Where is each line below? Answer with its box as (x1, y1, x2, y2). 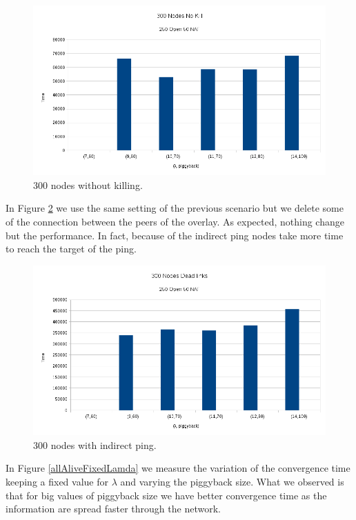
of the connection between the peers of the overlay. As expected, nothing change (6, 214, 344, 229)
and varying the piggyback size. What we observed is (120, 474, 344, 488)
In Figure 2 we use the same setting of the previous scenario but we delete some (6, 201, 344, 215)
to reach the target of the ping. (6, 241, 137, 256)
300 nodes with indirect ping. (33, 437, 157, 452)
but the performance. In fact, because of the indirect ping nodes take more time (6, 228, 344, 242)
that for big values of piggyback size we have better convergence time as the (6, 488, 327, 502)
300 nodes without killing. (33, 177, 143, 192)
